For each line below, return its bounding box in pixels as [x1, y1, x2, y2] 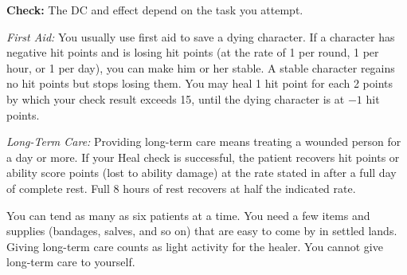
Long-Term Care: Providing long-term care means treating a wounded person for [6, 133, 401, 150]
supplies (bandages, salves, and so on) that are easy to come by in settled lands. [6, 222, 397, 239]
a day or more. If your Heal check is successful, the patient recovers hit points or [6, 148, 400, 165]
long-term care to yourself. [6, 253, 135, 270]
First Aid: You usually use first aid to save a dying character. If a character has [6, 28, 395, 45]
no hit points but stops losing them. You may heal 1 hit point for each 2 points [6, 75, 393, 92]
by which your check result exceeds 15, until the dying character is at [6, 90, 345, 107]
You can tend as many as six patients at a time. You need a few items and [6, 206, 370, 223]
